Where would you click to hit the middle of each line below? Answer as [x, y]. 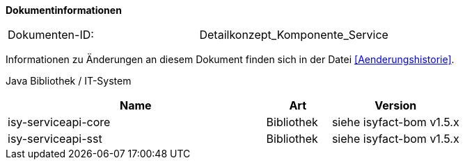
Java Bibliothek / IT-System [69, 81]
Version [396, 105]
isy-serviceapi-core [59, 122]
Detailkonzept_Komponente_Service [294, 35]
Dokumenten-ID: [51, 35]
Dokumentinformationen [64, 10]
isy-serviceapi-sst [55, 139]
